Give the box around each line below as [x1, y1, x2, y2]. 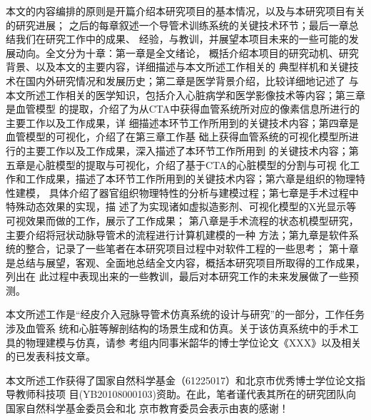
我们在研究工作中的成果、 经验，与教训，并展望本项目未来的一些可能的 [15, 31, 349, 46]
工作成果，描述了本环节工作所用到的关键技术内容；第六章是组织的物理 [25, 171, 355, 186]
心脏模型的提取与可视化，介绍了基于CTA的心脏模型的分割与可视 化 [35, 157, 350, 172]
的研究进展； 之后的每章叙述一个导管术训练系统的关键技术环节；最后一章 [6, 17, 349, 32]
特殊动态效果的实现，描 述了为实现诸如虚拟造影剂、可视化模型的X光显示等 [6, 199, 357, 214]
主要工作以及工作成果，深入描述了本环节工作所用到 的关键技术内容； [25, 143, 349, 158]
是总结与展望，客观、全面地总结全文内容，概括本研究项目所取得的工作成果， [6, 255, 365, 270]
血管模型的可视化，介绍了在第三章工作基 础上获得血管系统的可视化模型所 [6, 129, 349, 144]
